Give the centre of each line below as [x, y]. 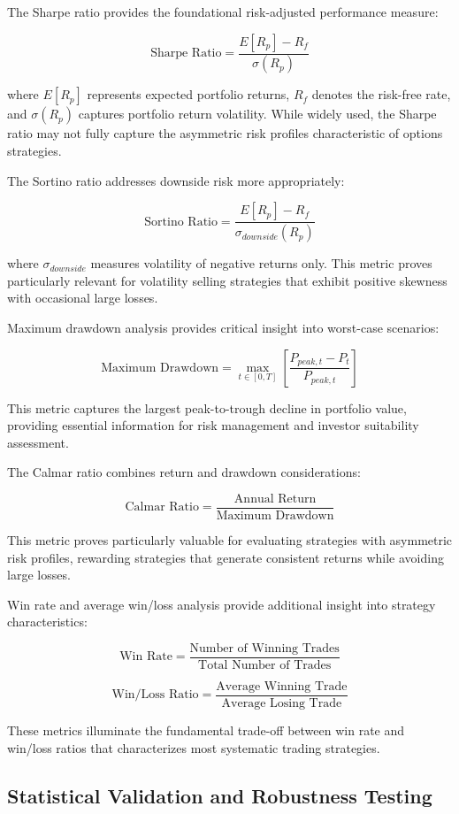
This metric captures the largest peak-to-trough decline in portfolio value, [207, 407]
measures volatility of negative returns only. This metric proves [261, 263]
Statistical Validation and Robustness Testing [220, 795]
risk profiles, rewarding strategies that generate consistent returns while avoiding [226, 557]
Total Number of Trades [265, 665]
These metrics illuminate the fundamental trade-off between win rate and [206, 730]
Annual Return [275, 499]
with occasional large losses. [83, 298]
